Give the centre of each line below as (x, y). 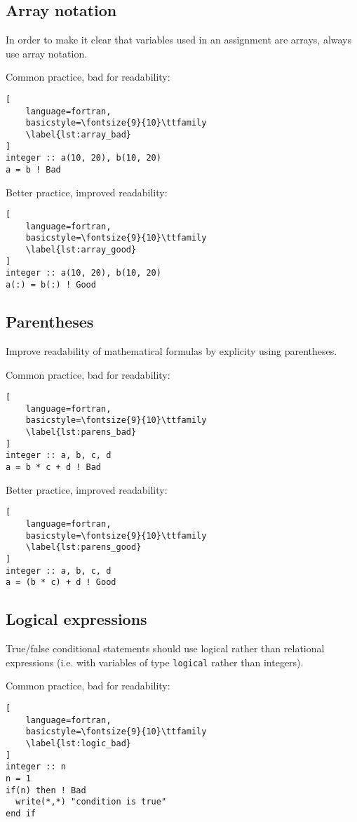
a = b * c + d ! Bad (54, 467)
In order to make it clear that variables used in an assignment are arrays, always (179, 40)
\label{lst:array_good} (81, 250)
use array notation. (47, 53)
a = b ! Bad (33, 169)
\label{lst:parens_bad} (81, 432)
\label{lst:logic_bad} (78, 743)
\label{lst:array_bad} (78, 134)
